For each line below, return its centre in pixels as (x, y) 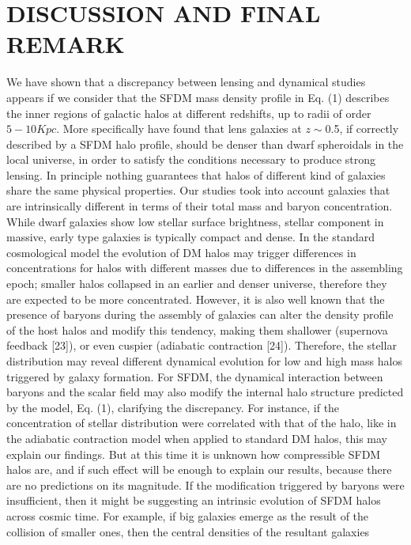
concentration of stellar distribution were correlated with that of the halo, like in (202, 423)
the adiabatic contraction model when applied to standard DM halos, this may (197, 438)
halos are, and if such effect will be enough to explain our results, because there (199, 469)
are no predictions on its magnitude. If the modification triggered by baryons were (205, 484)
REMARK (66, 44)
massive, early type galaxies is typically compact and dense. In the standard (191, 237)
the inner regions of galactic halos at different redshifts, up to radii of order (189, 113)
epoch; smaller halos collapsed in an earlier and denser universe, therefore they (197, 284)
